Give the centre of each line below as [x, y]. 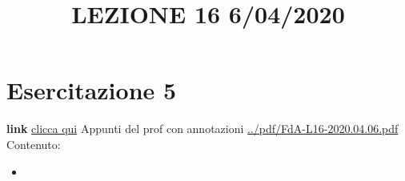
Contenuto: [34, 144]
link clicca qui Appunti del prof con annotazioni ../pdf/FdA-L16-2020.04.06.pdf [202, 129]
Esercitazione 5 [92, 90]
